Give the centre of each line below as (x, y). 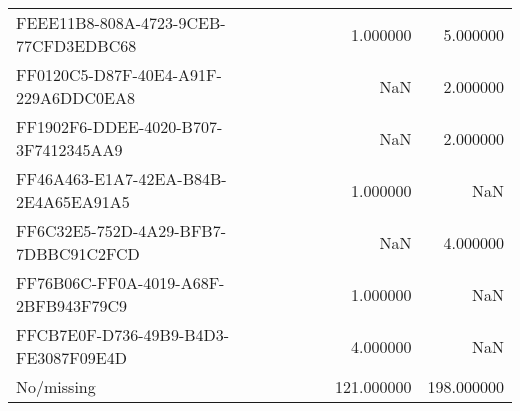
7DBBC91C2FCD (78, 253)
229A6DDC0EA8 (75, 97)
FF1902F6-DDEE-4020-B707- (119, 126)
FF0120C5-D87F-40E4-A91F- (119, 74)
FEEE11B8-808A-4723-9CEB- (121, 22)
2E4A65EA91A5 (73, 201)
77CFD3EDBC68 (76, 45)
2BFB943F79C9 (72, 305)
